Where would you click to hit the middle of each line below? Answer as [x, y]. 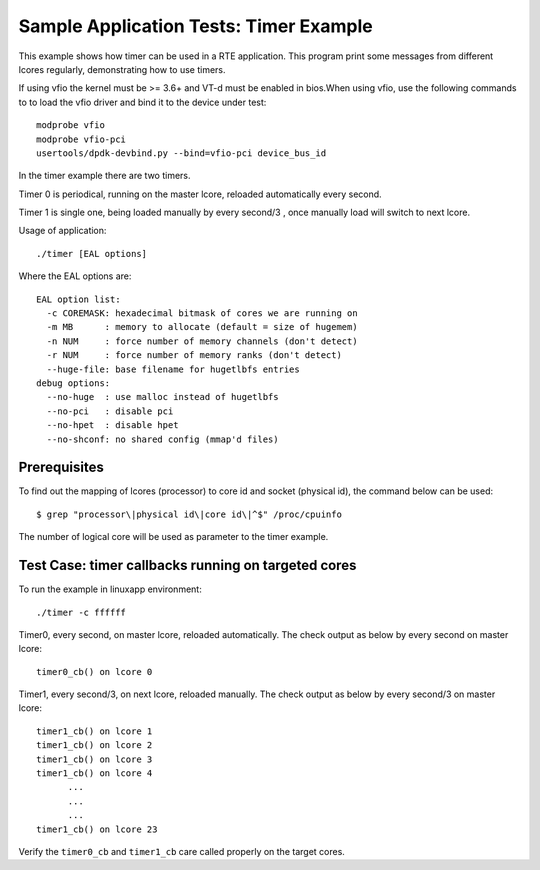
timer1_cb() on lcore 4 [94, 773]
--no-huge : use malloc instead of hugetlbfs [162, 397]
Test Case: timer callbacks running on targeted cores [187, 565]
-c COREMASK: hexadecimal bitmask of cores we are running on [202, 313]
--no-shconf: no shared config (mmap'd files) [162, 439]
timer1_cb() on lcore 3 [94, 759]
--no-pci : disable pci [110, 411]
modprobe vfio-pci [81, 139]
